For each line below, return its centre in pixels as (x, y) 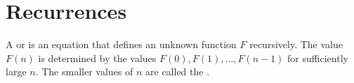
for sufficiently (318, 58)
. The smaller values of (84, 71)
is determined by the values (97, 58)
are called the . (178, 71)
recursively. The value (296, 44)
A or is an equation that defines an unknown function (121, 44)
